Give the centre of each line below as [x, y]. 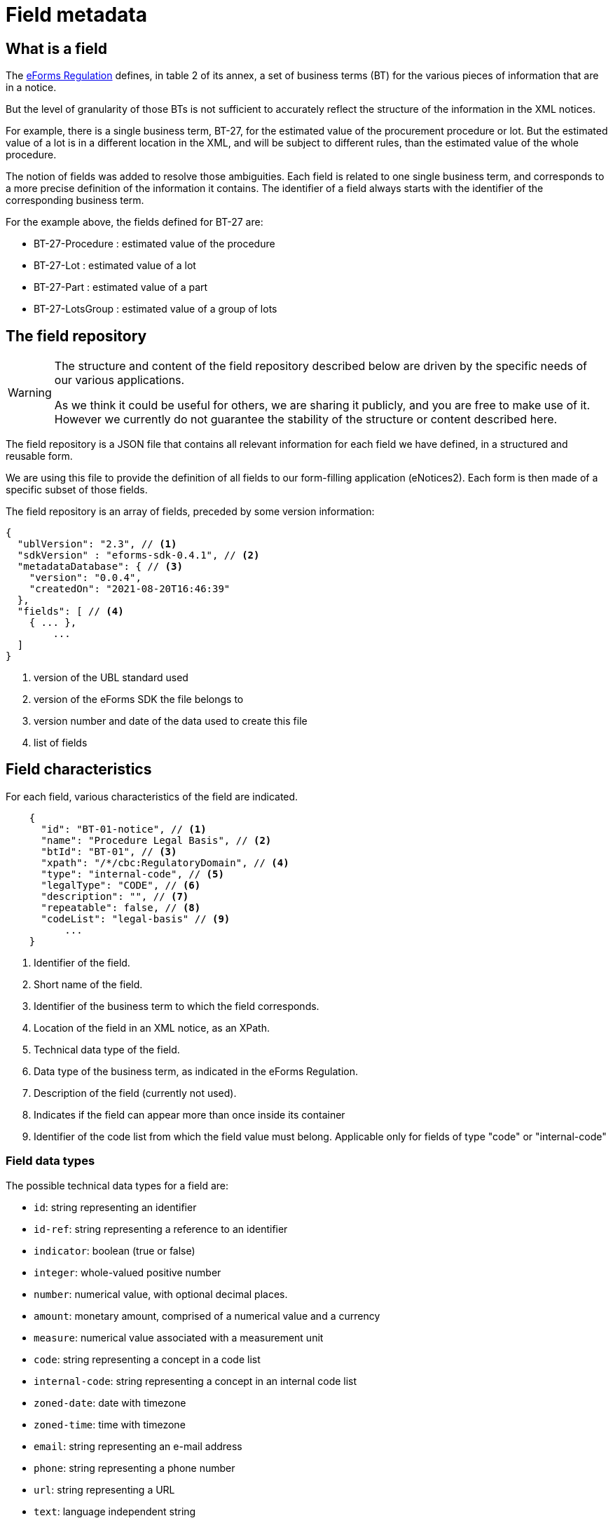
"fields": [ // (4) [70, 612]
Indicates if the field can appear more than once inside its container [190, 1114]
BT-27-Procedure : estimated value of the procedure [154, 244]
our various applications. [119, 380]
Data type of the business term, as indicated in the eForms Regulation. [196, 1071]
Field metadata [77, 15]
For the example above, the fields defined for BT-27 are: [135, 222]
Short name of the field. [88, 984]
